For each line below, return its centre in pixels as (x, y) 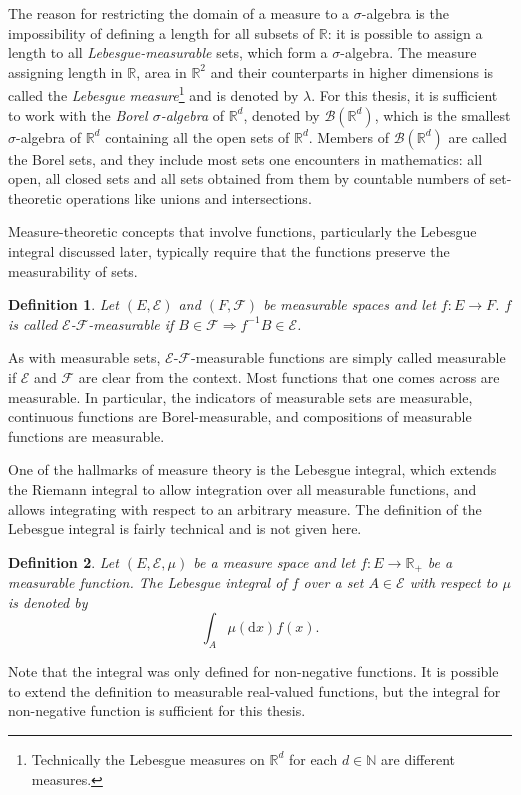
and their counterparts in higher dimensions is (352, 71)
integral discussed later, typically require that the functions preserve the (229, 251)
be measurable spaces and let (349, 304)
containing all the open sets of (197, 136)
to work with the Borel (78, 114)
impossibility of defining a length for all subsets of (161, 32)
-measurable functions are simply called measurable (348, 357)
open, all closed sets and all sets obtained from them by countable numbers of (246, 178)
